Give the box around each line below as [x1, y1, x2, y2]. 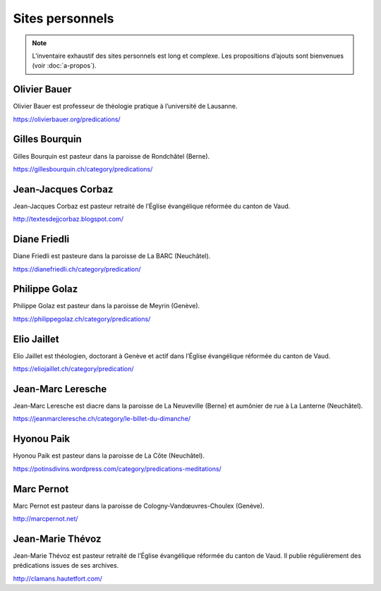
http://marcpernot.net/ [13, 515, 78, 523]
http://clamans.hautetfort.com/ [13, 574, 102, 583]
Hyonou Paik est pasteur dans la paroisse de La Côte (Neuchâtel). [13, 451, 205, 460]
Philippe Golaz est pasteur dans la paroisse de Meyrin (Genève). [13, 302, 200, 310]
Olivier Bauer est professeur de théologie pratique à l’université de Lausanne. [13, 102, 238, 111]
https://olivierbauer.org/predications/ [13, 115, 121, 123]
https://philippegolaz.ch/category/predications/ [13, 315, 151, 323]
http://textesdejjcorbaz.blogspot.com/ [13, 215, 123, 224]
